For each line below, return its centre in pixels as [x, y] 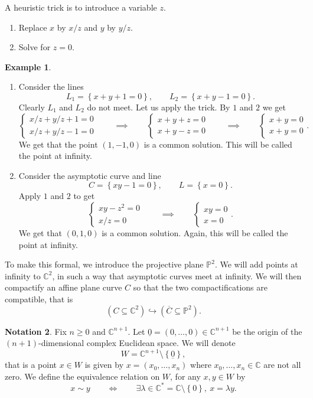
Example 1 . [28, 66]
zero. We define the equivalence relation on [82, 376]
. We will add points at [256, 264]
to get [84, 196]
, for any [185, 376]
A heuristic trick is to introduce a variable [81, 7]
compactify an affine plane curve [63, 287]
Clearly [32, 107]
